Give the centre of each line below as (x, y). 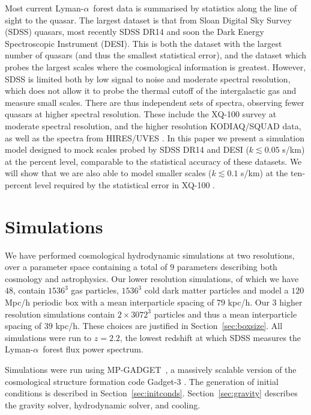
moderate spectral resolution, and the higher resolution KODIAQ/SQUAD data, (153, 125)
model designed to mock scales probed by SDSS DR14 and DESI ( (127, 149)
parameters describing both (227, 267)
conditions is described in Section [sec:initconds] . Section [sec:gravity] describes (151, 393)
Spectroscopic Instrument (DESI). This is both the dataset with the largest (143, 43)
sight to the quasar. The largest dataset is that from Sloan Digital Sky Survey (148, 20)
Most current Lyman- (44, 8)
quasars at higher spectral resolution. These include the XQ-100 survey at (141, 114)
